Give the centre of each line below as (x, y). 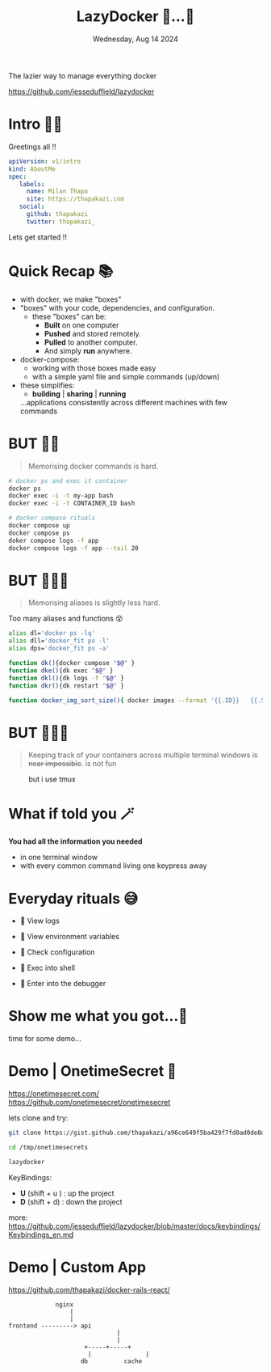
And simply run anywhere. (88, 350)
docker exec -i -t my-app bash (61, 496)
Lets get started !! (38, 237)
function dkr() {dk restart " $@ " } (67, 686)
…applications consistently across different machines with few (124, 402)
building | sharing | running (79, 394)
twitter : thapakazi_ (60, 222)
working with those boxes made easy (94, 368)
